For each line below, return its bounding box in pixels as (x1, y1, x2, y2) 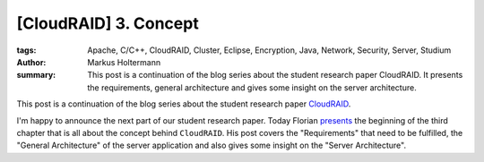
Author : (16, 56, 47, 67)
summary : (16, 70, 56, 81)
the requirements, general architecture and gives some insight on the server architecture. (87, 81, 417, 93)
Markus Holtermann (87, 56, 161, 67)
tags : (16, 45, 37, 55)
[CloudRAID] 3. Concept (16, 13, 199, 33)
